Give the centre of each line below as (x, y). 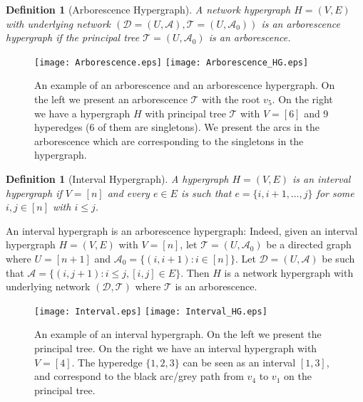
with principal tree (185, 113)
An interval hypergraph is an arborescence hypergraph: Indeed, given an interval (182, 230)
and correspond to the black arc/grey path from (139, 376)
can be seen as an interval (239, 362)
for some (335, 192)
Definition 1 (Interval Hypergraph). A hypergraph (117, 179)
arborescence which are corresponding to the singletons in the (169, 141)
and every (128, 192)
